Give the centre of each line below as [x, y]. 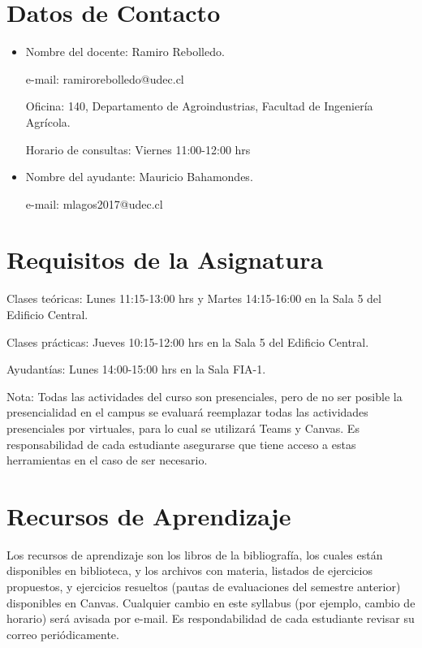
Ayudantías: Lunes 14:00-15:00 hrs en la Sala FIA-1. [136, 369]
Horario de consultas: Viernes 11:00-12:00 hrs [138, 149]
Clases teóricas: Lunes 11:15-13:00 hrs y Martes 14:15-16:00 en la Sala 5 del [194, 298]
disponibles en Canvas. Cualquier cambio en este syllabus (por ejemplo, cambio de [211, 602]
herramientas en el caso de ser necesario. [107, 460]
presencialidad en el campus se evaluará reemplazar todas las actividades [187, 412]
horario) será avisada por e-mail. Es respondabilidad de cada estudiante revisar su [211, 618]
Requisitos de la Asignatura [165, 259]
